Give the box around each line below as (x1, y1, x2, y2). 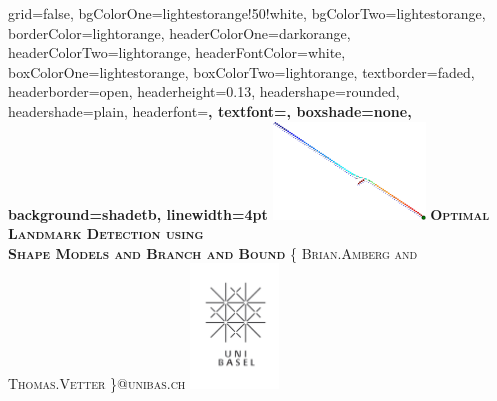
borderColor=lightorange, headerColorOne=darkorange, (8, 22, 351, 43)
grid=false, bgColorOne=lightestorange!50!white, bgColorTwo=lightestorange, (8, 3, 486, 23)
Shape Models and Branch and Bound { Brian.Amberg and (8, 242, 418, 263)
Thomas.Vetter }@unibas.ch (8, 373, 186, 394)
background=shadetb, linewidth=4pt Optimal (8, 203, 490, 224)
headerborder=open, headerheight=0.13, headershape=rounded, (8, 81, 400, 102)
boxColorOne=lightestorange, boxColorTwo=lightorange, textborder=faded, (8, 61, 475, 82)
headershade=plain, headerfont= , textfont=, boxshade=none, (8, 100, 412, 121)
